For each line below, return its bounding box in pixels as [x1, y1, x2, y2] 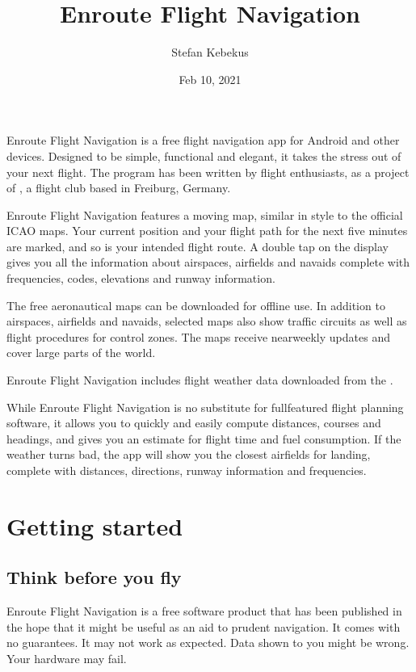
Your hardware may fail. [6, 649, 127, 666]
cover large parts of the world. [6, 344, 156, 361]
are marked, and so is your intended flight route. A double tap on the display [6, 237, 389, 254]
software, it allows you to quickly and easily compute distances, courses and [6, 414, 381, 431]
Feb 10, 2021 [179, 70, 242, 87]
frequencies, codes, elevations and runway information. [6, 270, 275, 287]
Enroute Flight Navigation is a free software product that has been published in [6, 603, 402, 619]
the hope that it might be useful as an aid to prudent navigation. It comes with [6, 618, 401, 635]
